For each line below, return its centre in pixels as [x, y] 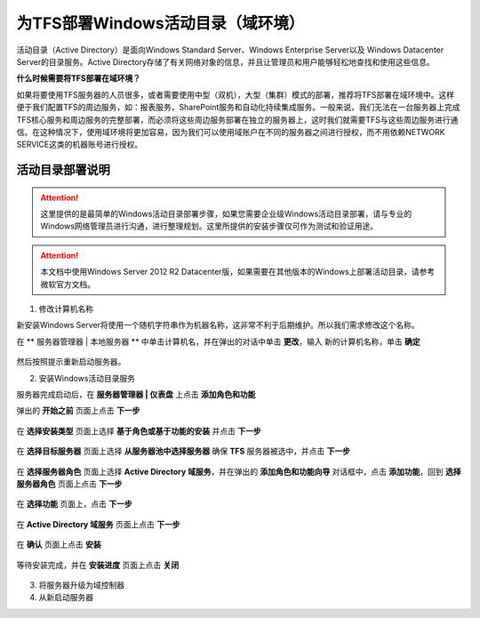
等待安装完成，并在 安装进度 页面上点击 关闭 [98, 565]
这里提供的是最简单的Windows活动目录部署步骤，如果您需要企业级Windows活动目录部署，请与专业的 [226, 214]
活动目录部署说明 [63, 170]
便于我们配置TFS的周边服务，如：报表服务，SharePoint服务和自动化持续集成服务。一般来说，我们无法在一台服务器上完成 [239, 108]
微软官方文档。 [68, 284]
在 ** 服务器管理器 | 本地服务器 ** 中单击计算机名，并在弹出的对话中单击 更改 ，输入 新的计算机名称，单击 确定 [219, 341]
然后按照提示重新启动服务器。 [71, 362]
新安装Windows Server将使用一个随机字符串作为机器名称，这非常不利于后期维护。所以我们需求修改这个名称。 [218, 325]
